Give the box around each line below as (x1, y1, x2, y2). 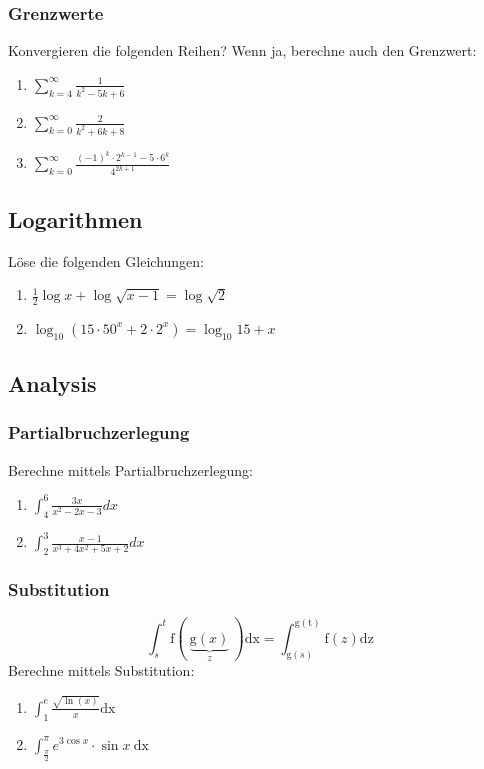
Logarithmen (8, 203, 143, 234)
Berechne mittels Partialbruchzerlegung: (8, 459, 253, 480)
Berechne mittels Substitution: (8, 660, 195, 681)
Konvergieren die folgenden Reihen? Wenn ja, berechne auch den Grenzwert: (8, 40, 477, 61)
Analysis (8, 368, 97, 399)
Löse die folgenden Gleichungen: (8, 250, 204, 271)
